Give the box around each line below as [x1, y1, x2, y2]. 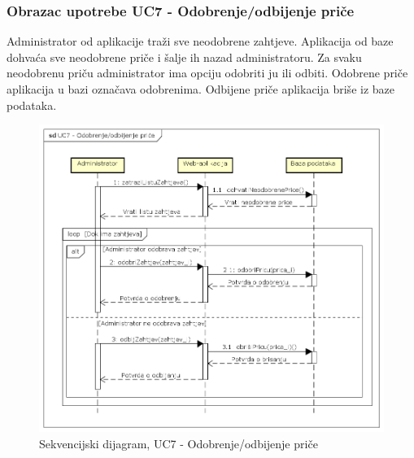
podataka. [7, 96, 57, 113]
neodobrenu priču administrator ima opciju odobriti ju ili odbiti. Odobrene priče [7, 64, 408, 81]
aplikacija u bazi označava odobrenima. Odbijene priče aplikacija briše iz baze [7, 81, 394, 97]
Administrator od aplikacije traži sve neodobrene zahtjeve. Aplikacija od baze [7, 33, 394, 50]
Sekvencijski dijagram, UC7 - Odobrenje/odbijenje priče [39, 434, 318, 451]
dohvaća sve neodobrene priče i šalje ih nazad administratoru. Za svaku [7, 48, 362, 65]
